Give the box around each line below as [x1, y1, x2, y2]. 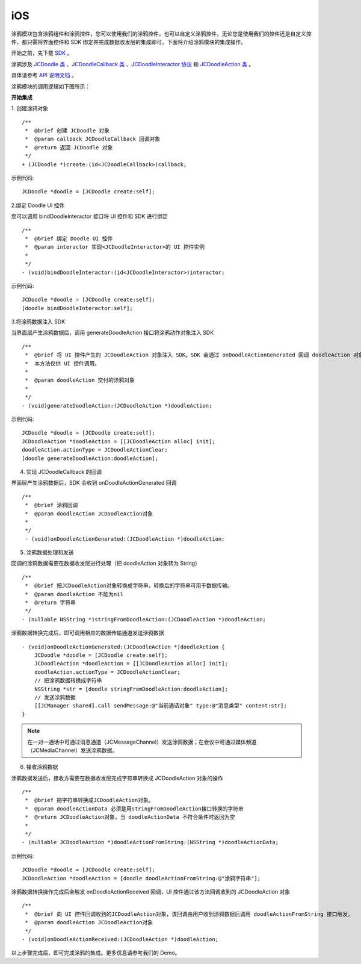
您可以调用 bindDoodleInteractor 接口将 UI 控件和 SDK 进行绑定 [11, 213, 168, 220]
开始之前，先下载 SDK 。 [11, 49, 73, 57]
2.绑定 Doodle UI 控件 [11, 202, 65, 209]
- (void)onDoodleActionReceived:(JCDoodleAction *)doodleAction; [22, 936, 219, 942]
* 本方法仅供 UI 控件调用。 [25, 360, 100, 367]
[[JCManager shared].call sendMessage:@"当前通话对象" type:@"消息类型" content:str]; [34, 702, 287, 709]
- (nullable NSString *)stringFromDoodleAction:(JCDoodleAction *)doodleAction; [22, 616, 267, 623]
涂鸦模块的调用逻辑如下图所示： [11, 82, 90, 90]
